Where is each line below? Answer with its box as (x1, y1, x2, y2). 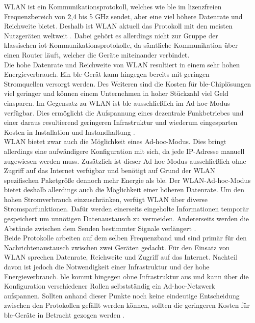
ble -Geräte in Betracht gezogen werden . (4, 310, 125, 320)
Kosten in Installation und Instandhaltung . (4, 126, 135, 137)
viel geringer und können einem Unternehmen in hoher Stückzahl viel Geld (4, 88, 229, 98)
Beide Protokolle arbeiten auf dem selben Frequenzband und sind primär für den (4, 233, 247, 243)
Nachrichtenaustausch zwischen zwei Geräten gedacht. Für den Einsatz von (4, 242, 230, 252)
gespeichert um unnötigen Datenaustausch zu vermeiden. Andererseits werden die (4, 213, 249, 224)
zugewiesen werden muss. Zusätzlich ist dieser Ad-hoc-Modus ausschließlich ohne (4, 155, 246, 166)
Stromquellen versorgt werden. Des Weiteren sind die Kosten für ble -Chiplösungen (4, 78, 251, 88)
